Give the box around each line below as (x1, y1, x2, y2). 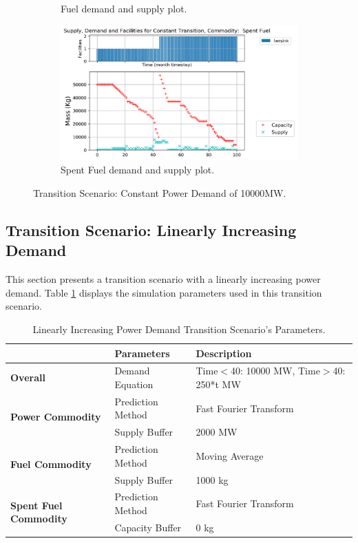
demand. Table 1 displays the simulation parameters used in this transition (6, 285, 322, 299)
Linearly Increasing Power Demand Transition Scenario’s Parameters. (32, 321, 326, 336)
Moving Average (196, 448, 264, 462)
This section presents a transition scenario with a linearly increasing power (6, 272, 321, 286)
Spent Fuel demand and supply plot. (61, 162, 215, 177)
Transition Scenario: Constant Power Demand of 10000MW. (33, 185, 286, 200)
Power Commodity (10, 409, 101, 424)
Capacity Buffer (114, 520, 182, 534)
